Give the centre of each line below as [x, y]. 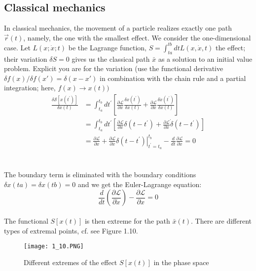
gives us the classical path [111, 58]
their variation [26, 58]
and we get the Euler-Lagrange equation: [140, 184]
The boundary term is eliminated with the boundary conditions [100, 174]
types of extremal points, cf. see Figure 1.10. [71, 230]
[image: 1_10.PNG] [54, 247]
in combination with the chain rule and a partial [173, 78]
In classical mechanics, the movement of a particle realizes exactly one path [118, 28]
